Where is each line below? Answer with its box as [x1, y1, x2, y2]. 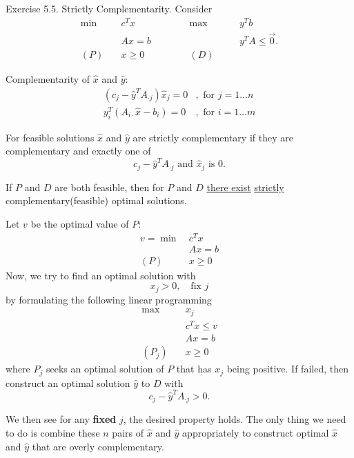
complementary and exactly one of [6, 143, 151, 158]
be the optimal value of [30, 217, 129, 231]
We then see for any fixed [6, 412, 117, 426]
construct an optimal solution [6, 375, 130, 390]
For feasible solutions [6, 130, 95, 144]
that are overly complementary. [32, 439, 164, 453]
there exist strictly [206, 179, 284, 194]
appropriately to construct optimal [182, 425, 329, 439]
